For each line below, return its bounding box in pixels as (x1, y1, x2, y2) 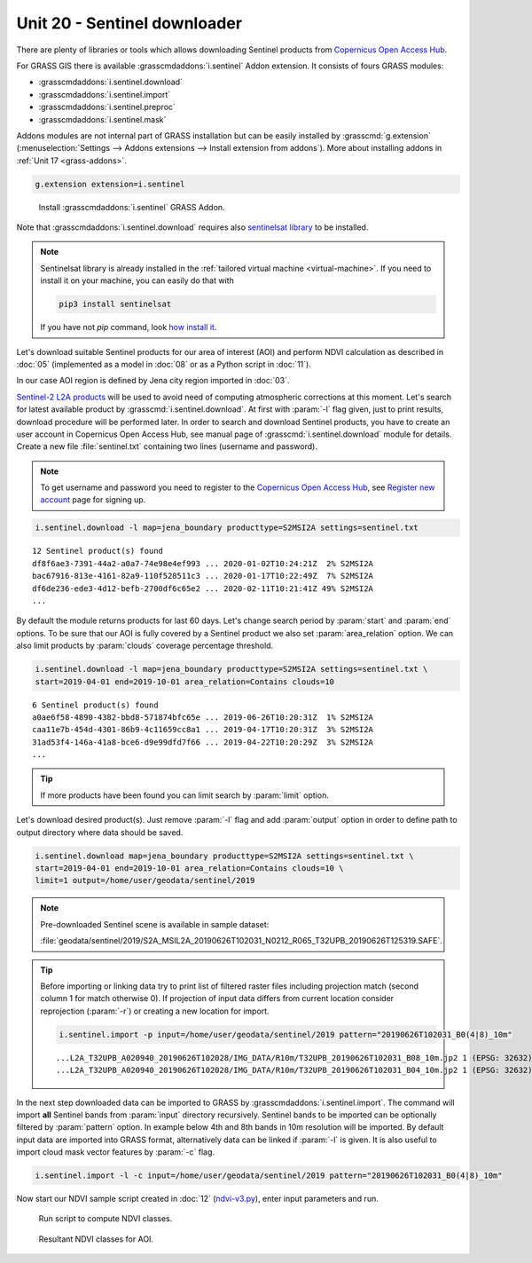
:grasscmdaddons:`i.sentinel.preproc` (38, 102, 176, 113)
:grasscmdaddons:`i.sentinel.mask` (38, 114, 167, 124)
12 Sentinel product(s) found (32, 546, 164, 557)
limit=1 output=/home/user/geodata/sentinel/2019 (35, 875, 255, 886)
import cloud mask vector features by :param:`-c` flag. (16, 1147, 215, 1157)
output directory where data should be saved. (16, 826, 184, 838)
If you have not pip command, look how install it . (40, 322, 217, 333)
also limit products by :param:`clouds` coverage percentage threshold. (16, 640, 274, 651)
